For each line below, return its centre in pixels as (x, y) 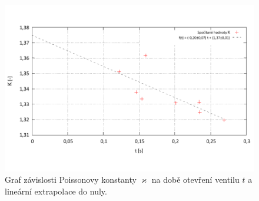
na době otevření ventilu (195, 179)
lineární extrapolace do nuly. (56, 191)
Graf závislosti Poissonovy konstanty (71, 179)
